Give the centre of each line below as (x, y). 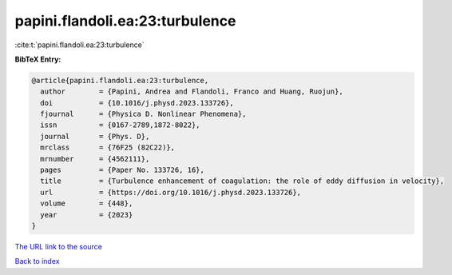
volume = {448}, (87, 203)
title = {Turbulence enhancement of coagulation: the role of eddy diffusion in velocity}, (242, 181)
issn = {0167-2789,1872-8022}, (120, 125)
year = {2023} (87, 215)
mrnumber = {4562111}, (95, 159)
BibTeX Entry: (38, 59)
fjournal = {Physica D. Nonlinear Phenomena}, (143, 114)
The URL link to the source (59, 246)
